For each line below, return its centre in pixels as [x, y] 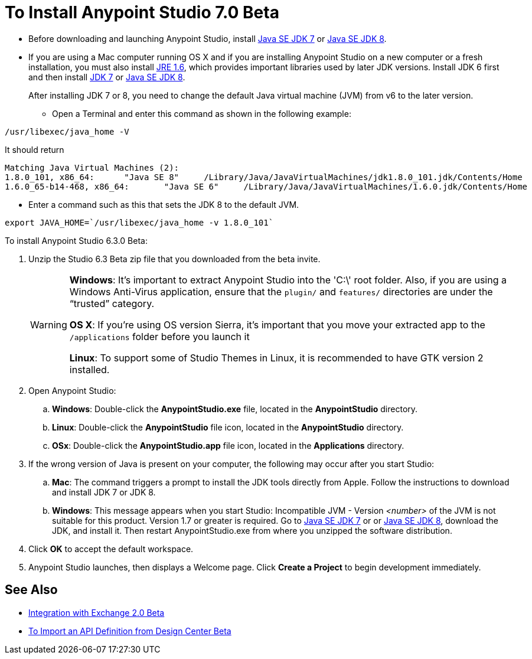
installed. [89, 369]
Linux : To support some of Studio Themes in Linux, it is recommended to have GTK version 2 [276, 358]
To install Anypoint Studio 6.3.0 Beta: [76, 240]
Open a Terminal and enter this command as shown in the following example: [202, 113]
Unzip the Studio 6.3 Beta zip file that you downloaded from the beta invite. [174, 259]
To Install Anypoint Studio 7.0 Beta [142, 12]
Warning [49, 324]
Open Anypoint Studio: [72, 390]
